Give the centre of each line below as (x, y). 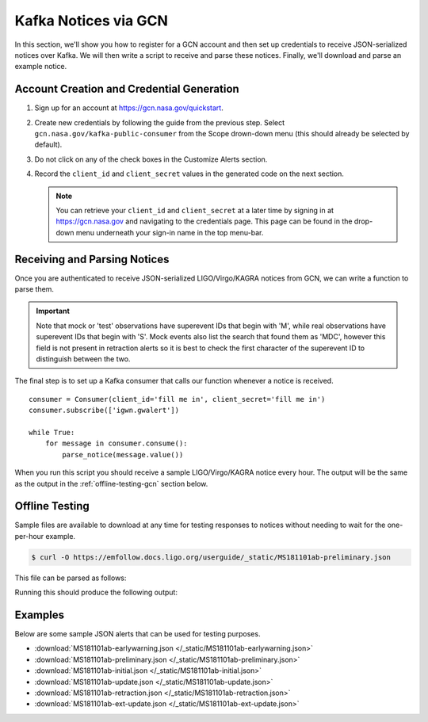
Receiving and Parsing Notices (92, 259)
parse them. (34, 289)
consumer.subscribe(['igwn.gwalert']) (104, 411)
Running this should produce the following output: (96, 592)
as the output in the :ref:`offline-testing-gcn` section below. (111, 483)
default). (48, 145)
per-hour (29, 536)
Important (53, 311)
